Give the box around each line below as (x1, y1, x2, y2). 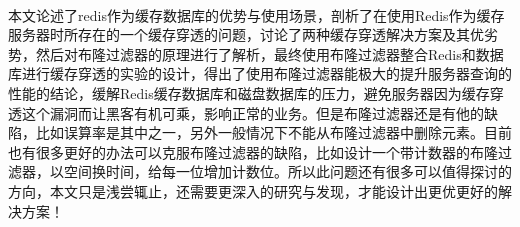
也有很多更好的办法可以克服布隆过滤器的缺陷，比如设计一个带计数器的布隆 (8, 141, 498, 162)
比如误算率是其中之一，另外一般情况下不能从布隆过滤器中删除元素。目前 (35, 122, 512, 143)
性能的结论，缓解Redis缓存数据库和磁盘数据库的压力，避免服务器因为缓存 (8, 82, 490, 103)
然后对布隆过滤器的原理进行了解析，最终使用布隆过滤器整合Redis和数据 (35, 43, 504, 64)
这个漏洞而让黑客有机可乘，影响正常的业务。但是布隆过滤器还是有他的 (21, 102, 484, 123)
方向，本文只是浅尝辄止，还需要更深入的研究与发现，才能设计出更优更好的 (8, 180, 498, 201)
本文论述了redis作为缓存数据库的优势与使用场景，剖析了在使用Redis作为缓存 (8, 4, 505, 25)
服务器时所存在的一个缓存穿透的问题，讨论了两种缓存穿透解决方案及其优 (8, 24, 484, 45)
